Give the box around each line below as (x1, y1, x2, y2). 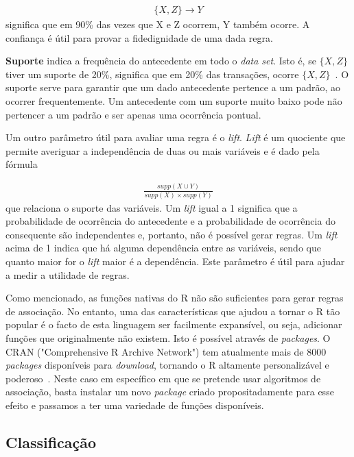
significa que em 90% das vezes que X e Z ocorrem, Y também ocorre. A (5, 17, 310, 32)
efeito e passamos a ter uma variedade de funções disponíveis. (5, 397, 264, 412)
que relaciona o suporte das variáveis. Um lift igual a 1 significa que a (5, 200, 298, 214)
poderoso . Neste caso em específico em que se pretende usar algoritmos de (5, 371, 321, 385)
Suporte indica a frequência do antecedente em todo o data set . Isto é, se (5, 53, 316, 68)
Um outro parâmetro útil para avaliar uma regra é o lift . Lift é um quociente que (5, 130, 346, 145)
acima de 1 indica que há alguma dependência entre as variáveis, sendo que (5, 240, 321, 255)
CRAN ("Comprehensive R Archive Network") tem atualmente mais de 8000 (5, 344, 327, 358)
